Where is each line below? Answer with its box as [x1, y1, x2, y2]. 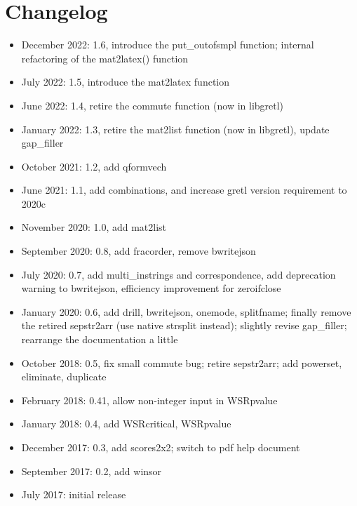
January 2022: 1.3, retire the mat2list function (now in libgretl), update [21, 121, 330, 136]
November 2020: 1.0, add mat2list [21, 220, 167, 234]
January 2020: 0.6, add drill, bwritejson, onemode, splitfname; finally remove [21, 304, 351, 319]
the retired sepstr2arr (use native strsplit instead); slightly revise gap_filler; [21, 318, 347, 333]
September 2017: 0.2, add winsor [21, 463, 162, 478]
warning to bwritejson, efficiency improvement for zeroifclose [21, 281, 281, 295]
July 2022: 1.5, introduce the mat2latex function [21, 74, 230, 89]
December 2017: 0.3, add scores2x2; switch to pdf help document [21, 440, 300, 454]
